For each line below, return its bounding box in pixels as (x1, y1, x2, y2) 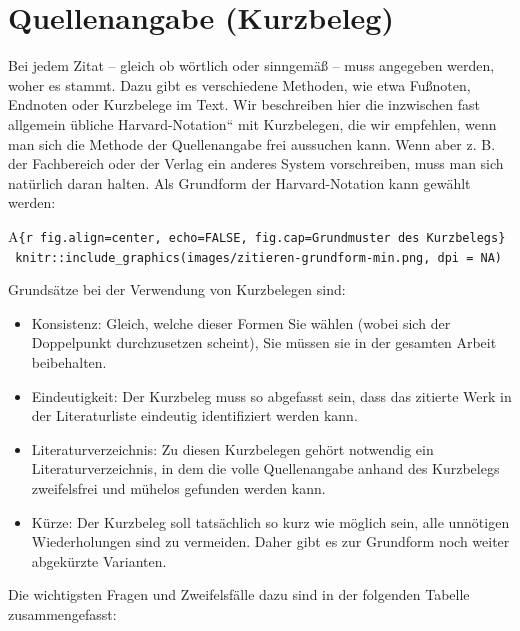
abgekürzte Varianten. (31, 550, 167, 571)
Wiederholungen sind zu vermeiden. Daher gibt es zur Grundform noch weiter (31, 531, 510, 552)
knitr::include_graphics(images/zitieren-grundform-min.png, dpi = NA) (15, 250, 502, 265)
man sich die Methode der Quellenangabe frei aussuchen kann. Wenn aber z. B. (8, 133, 496, 154)
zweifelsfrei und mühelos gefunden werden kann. (31, 477, 326, 498)
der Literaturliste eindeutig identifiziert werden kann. (31, 405, 358, 426)
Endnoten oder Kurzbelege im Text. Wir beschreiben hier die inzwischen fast (8, 94, 480, 115)
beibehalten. (31, 351, 107, 372)
